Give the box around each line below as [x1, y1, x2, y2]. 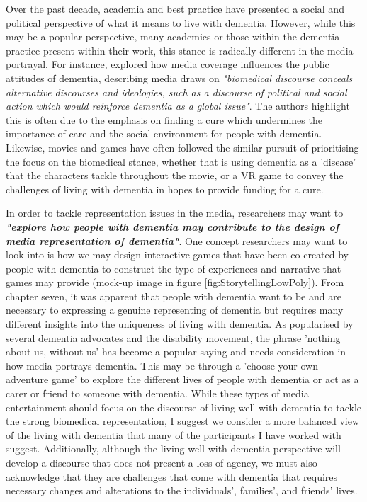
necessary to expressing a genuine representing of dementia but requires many [6, 302, 344, 317]
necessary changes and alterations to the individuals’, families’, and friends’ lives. [6, 483, 358, 498]
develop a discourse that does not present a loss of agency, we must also [6, 455, 317, 469]
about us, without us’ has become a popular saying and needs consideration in [6, 344, 346, 359]
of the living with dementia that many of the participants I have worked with [6, 427, 341, 442]
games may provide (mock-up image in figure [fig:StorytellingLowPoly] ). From [6, 275, 344, 290]
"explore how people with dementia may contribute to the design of [6, 219, 339, 234]
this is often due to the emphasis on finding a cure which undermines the [6, 112, 322, 127]
